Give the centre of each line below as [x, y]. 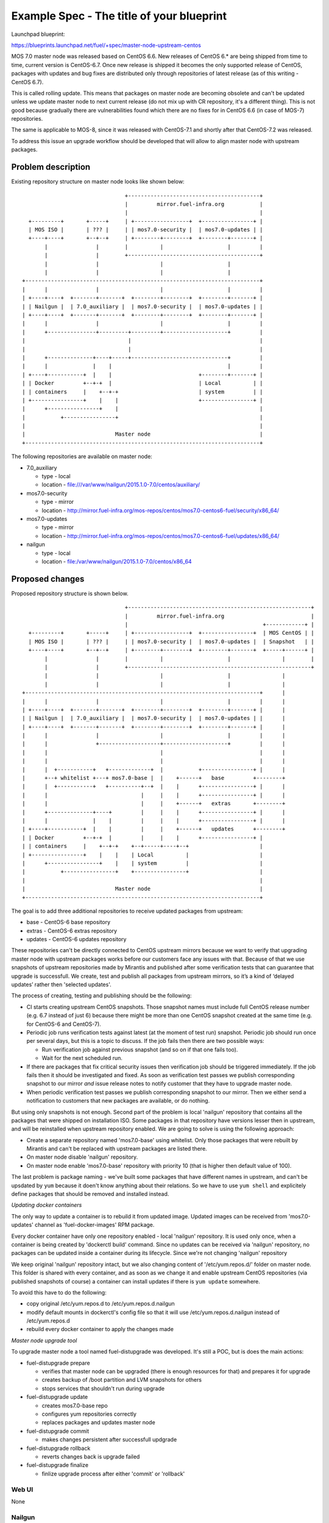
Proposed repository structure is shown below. [70, 593]
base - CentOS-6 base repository [69, 922]
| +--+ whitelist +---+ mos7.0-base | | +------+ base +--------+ [154, 778]
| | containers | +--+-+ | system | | [143, 392]
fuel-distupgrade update [57, 1397]
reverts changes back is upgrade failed [91, 1457]
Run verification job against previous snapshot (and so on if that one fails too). [140, 1049]
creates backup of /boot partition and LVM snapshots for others [122, 1380]
